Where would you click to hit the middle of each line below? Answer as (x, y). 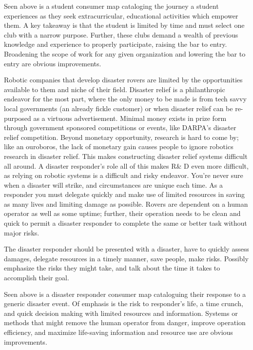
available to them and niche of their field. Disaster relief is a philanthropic (115, 89)
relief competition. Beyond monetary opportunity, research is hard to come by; (121, 137)
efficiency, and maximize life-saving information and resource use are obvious (118, 332)
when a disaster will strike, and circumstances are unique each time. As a (113, 185)
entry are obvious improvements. (53, 63)
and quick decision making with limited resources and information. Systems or (121, 313)
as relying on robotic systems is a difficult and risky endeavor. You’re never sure (124, 175)
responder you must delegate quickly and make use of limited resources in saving (125, 194)
